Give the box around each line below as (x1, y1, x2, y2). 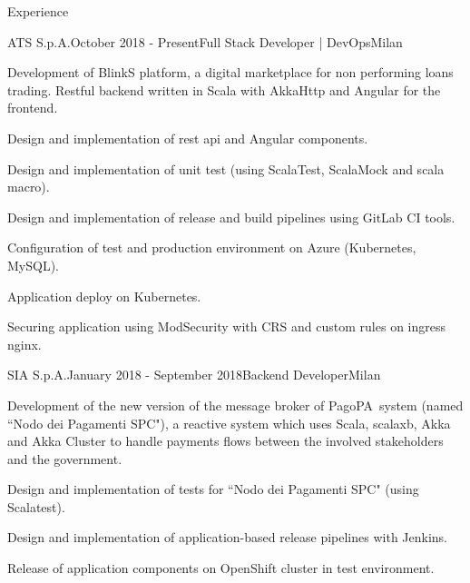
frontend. (7, 98, 58, 117)
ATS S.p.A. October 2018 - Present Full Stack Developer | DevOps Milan (7, 32, 403, 51)
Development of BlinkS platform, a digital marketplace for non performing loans (7, 63, 454, 82)
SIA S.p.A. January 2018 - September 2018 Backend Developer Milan (7, 365, 381, 384)
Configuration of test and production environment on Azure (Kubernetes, (7, 238, 416, 257)
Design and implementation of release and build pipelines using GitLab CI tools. (7, 207, 455, 226)
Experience (7, 2, 69, 20)
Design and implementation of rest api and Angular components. (7, 128, 368, 147)
